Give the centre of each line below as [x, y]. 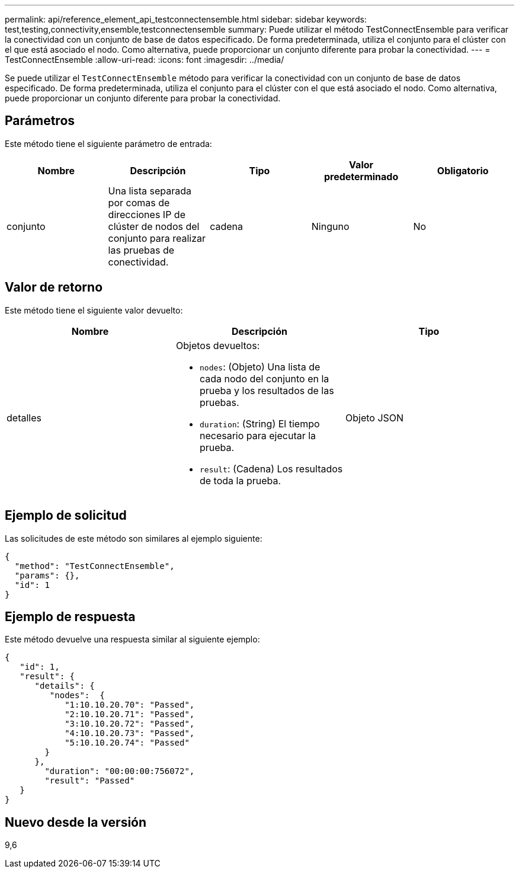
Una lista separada [150, 191]
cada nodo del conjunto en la [264, 378]
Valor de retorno [54, 287]
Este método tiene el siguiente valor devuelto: [94, 310]
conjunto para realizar [157, 238]
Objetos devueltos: [218, 345]
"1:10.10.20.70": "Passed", [130, 705]
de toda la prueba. [240, 480]
